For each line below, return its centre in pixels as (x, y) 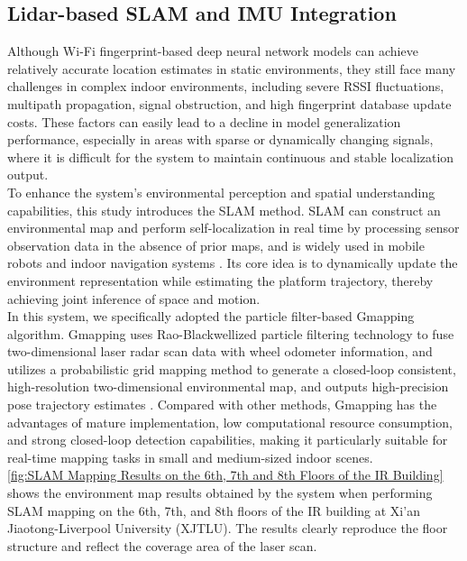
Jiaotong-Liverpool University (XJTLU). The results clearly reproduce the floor (228, 528)
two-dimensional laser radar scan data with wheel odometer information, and (220, 351)
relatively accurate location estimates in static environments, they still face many (232, 68)
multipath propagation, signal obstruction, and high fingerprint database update (229, 103)
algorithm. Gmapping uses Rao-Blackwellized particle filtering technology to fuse (231, 333)
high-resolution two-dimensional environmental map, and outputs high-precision (228, 386)
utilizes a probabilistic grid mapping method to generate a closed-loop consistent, (232, 368)
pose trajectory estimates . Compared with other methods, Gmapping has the (222, 405)
